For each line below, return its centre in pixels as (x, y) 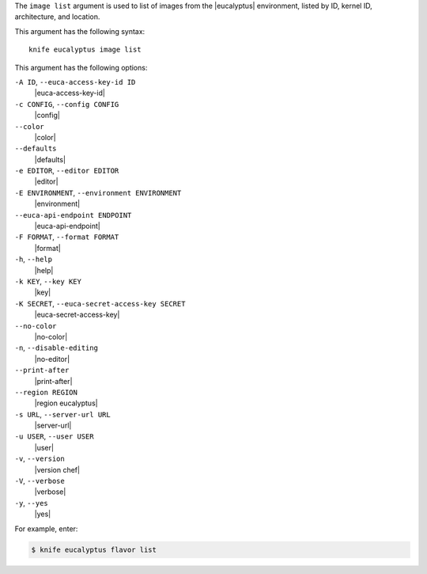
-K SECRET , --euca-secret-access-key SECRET (100, 303)
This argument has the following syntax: (80, 31)
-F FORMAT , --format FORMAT (67, 237)
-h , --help (34, 259)
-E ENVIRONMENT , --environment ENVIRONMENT (98, 192)
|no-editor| (52, 359)
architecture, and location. (57, 17)
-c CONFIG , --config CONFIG (67, 104)
